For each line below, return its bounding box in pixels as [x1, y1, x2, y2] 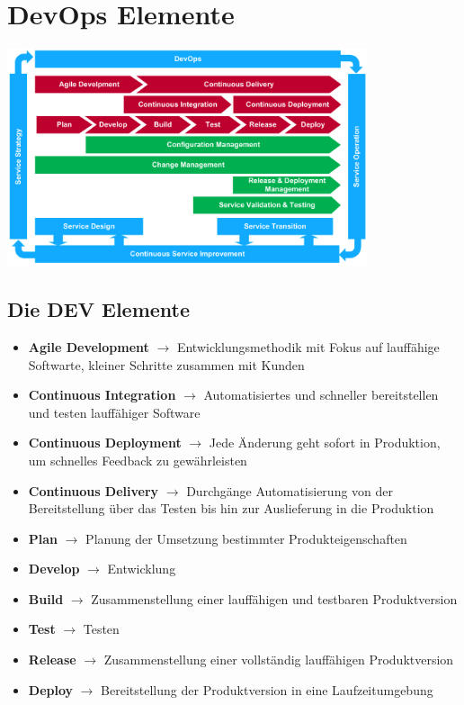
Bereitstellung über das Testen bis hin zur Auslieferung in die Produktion [28, 499, 434, 518]
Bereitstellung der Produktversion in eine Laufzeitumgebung [101, 680, 433, 699]
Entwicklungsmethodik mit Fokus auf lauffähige [176, 337, 440, 356]
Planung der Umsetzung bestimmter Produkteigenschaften [85, 529, 407, 547]
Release [28, 650, 76, 669]
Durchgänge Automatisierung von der [186, 481, 394, 500]
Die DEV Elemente [7, 295, 191, 323]
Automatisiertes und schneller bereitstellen [203, 385, 439, 404]
